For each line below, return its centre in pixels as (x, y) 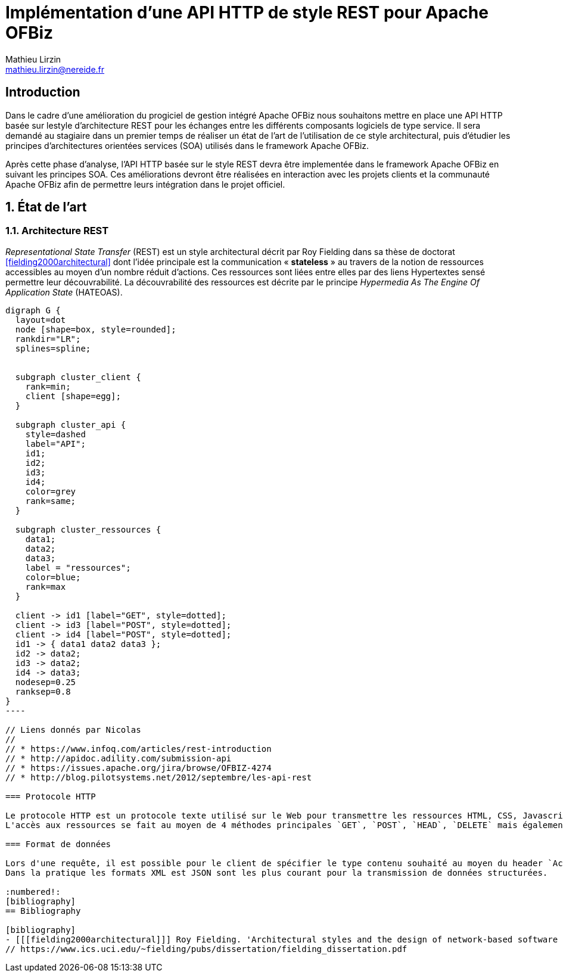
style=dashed (55, 434)
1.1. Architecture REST (57, 231)
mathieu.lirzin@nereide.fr (55, 69)
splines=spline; (53, 348)
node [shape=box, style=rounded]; (96, 329)
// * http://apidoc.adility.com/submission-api (119, 758)
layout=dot (41, 320)
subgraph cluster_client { (78, 377)
